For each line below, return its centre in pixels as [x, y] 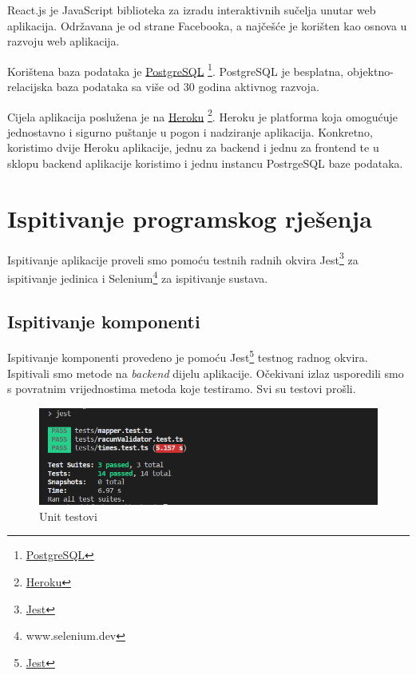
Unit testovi [68, 516]
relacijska [30, 87]
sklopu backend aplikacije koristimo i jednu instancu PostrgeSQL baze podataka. [205, 163]
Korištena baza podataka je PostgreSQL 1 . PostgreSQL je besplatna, [176, 69]
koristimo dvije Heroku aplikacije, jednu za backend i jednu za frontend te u [193, 147]
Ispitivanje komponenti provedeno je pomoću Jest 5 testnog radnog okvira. [188, 356]
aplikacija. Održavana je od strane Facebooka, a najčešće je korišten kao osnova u [207, 25]
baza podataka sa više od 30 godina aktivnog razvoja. [188, 87]
